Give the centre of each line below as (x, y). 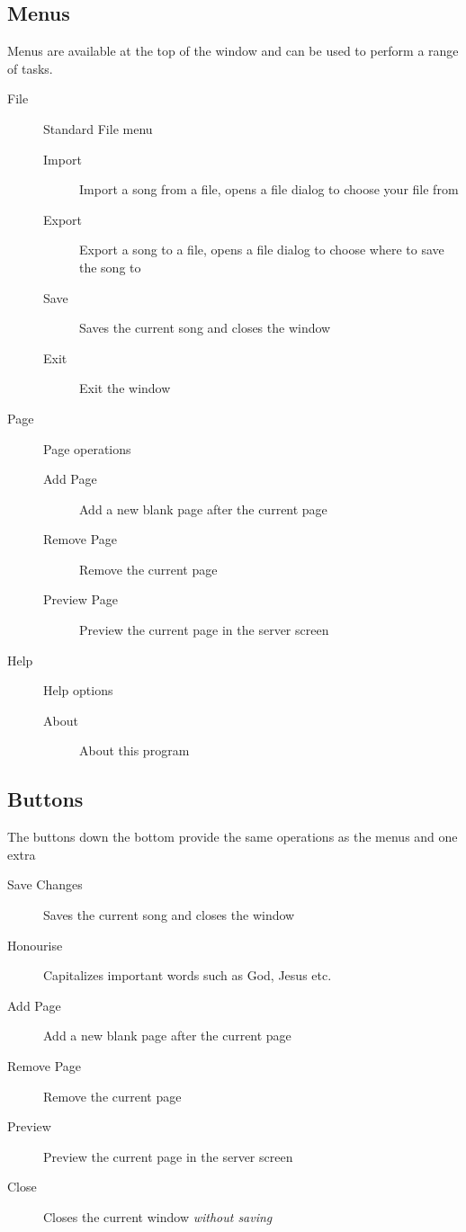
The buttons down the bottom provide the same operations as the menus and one (233, 837)
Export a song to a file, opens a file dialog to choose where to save (262, 250)
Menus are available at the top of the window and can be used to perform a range (233, 51)
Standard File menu (98, 128)
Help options (78, 690)
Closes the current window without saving (158, 1216)
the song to (110, 267)
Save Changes (45, 884)
